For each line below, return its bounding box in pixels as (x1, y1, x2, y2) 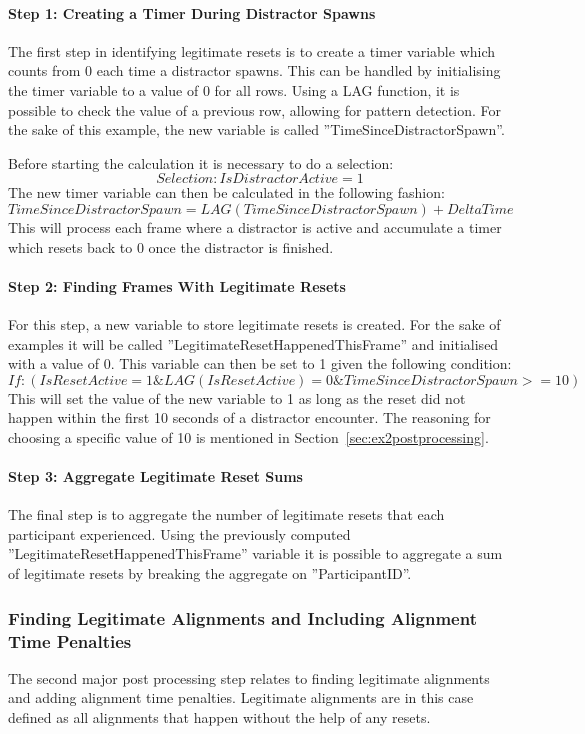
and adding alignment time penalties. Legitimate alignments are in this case (8, 687, 474, 708)
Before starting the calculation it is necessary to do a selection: (8, 152, 394, 173)
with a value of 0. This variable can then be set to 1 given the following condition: (8, 353, 512, 374)
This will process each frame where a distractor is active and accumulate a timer (8, 216, 502, 237)
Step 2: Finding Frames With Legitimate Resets (8, 275, 346, 296)
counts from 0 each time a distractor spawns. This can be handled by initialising (8, 60, 501, 81)
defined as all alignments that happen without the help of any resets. (8, 707, 431, 727)
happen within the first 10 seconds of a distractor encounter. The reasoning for (8, 407, 491, 428)
